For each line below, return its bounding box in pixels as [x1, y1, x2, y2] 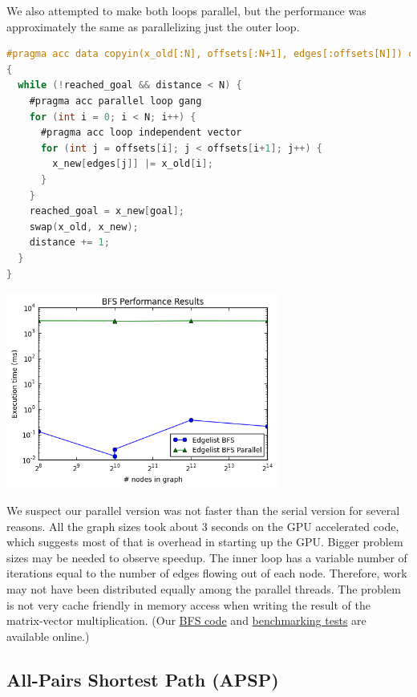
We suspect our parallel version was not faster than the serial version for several [6, 501, 400, 518]
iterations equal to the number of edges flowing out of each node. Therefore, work [6, 565, 407, 582]
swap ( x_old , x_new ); [29, 221, 139, 233]
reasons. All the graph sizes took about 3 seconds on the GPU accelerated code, [6, 517, 399, 534]
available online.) [6, 627, 90, 644]
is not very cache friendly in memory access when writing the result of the [6, 596, 370, 613]
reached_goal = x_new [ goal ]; [29, 205, 184, 217]
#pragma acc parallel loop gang [29, 95, 202, 107]
